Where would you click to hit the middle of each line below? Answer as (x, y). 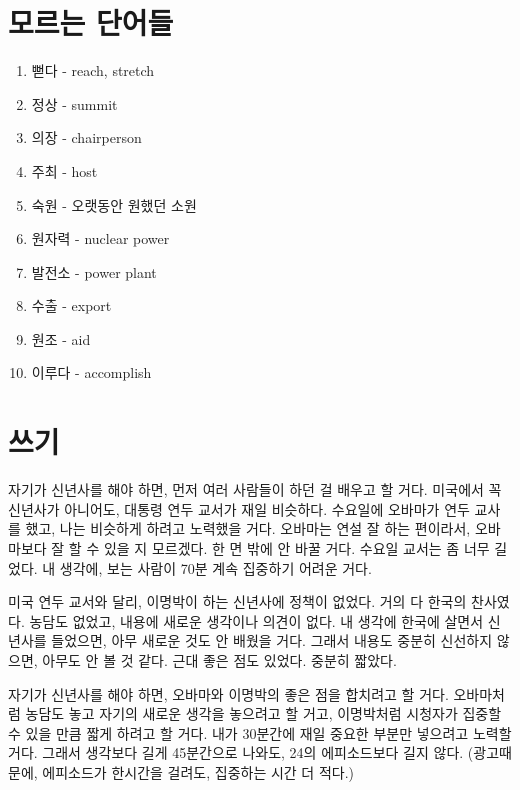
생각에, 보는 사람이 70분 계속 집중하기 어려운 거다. (215, 567)
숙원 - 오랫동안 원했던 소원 (114, 204)
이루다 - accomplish (91, 372)
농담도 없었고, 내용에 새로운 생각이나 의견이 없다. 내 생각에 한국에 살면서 (256, 620)
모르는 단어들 (91, 22)
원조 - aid (61, 338)
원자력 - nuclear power (100, 238)
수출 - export (71, 305)
